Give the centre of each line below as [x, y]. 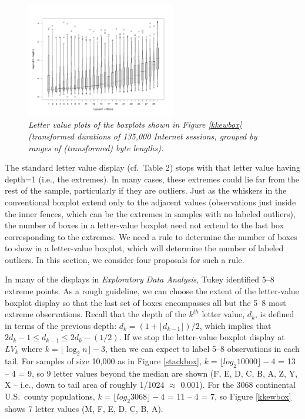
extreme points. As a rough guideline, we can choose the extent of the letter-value [152, 291]
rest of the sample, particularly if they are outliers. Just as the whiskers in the [146, 190]
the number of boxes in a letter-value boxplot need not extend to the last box [145, 225]
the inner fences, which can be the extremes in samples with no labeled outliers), [150, 213]
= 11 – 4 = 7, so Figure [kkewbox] [229, 396]
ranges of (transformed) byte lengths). [96, 147]
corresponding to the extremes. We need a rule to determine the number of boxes [151, 236]
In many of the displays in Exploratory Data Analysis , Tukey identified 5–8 [140, 279]
